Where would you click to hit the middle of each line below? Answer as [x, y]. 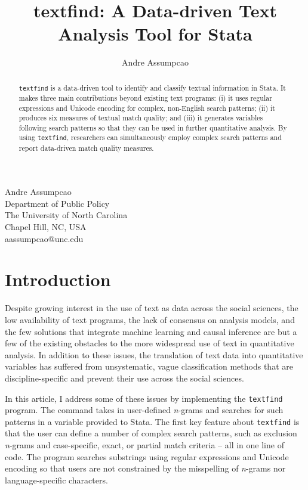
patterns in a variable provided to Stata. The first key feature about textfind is [152, 421]
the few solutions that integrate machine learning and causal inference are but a [151, 331]
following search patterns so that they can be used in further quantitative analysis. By [153, 127]
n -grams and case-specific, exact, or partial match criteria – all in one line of [144, 445]
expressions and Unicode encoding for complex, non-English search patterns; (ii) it [147, 108]
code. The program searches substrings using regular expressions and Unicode [147, 456]
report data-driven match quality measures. [86, 148]
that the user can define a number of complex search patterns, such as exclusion [151, 433]
